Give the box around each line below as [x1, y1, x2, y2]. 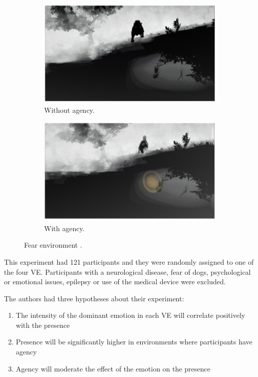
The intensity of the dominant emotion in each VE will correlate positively [16, 310, 245, 320]
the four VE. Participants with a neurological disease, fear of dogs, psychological [4, 266, 251, 277]
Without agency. [44, 105, 95, 115]
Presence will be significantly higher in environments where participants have [16, 336, 252, 347]
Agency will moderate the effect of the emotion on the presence [16, 363, 210, 373]
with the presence [16, 319, 70, 330]
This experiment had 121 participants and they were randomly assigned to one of [4, 256, 254, 267]
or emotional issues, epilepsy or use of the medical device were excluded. [4, 276, 226, 287]
